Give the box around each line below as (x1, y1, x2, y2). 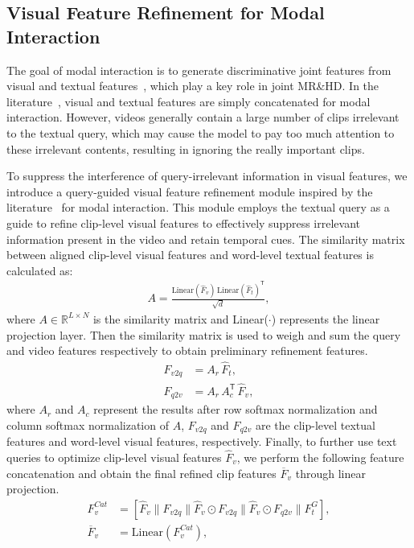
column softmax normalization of (6, 416, 169, 433)
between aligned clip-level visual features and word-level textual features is (6, 246, 374, 263)
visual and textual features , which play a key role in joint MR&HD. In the (6, 77, 379, 94)
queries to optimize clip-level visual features (6, 448, 222, 465)
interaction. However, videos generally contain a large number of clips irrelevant (6, 109, 400, 126)
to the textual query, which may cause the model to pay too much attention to (6, 124, 395, 141)
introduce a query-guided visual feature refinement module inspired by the (6, 183, 373, 200)
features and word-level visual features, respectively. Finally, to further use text (6, 433, 397, 450)
